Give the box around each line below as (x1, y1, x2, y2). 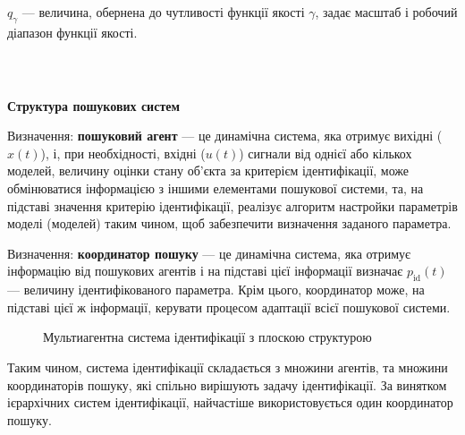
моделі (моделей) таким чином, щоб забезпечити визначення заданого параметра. (7, 214, 452, 233)
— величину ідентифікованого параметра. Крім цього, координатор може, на (7, 280, 425, 299)
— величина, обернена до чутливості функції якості (21, 3, 305, 21)
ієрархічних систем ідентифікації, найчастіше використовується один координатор (7, 393, 453, 412)
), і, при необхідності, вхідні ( (40, 143, 206, 162)
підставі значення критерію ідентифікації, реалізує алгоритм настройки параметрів (7, 196, 458, 215)
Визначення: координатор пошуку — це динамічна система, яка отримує (7, 243, 411, 262)
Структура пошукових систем (7, 96, 181, 115)
